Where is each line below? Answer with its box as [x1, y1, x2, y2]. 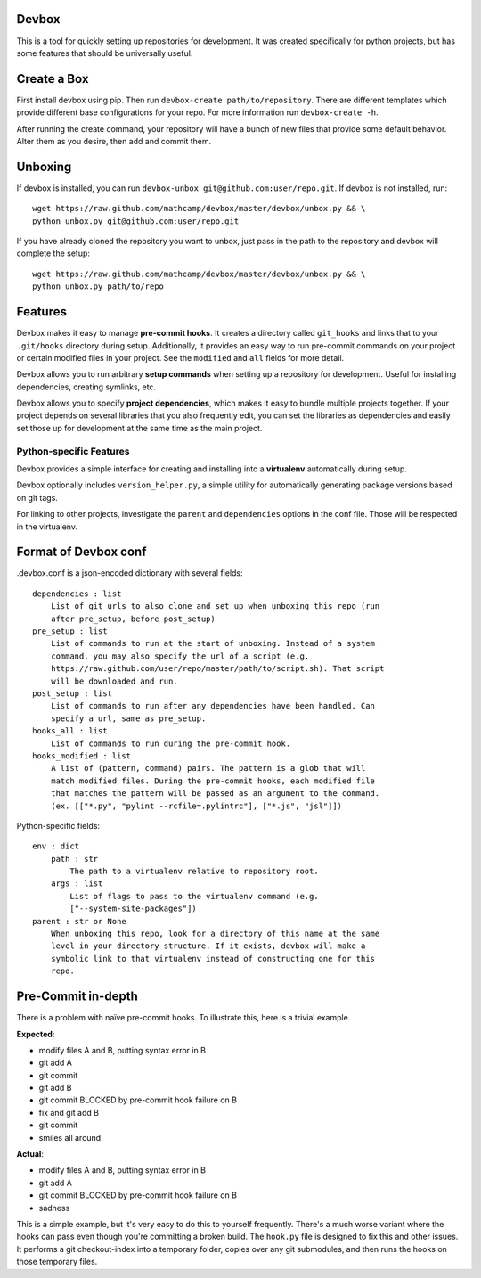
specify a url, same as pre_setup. [50, 713, 207, 724]
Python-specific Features [16, 445, 130, 457]
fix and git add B [38, 1107, 100, 1118]
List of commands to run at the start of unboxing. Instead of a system [50, 638, 376, 649]
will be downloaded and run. [50, 676, 178, 686]
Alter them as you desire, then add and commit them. [16, 135, 212, 146]
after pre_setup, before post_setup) [50, 613, 216, 624]
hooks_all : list [32, 726, 108, 736]
